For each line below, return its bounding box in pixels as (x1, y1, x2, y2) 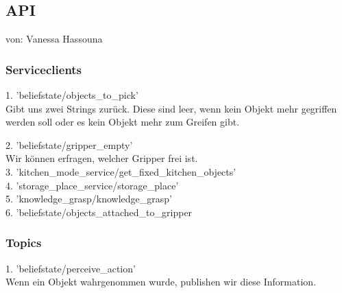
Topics (5, 234, 42, 251)
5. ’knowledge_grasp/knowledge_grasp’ (5, 191, 172, 206)
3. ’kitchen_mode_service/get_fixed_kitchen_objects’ (5, 164, 236, 178)
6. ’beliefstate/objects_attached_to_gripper (5, 204, 193, 219)
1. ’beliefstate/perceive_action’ (5, 261, 136, 275)
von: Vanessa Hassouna (5, 32, 103, 46)
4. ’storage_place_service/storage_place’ (5, 178, 179, 192)
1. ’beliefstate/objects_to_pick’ (5, 88, 138, 102)
